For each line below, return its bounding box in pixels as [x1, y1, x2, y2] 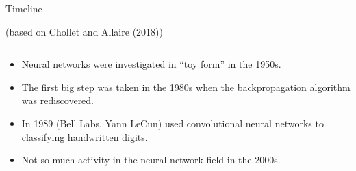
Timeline [5, 1, 42, 15]
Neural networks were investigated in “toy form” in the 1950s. [21, 57, 281, 71]
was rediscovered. [21, 93, 94, 107]
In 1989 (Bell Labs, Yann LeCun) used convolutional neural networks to [21, 116, 324, 130]
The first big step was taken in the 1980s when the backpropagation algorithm [21, 79, 351, 94]
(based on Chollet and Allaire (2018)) [5, 24, 163, 38]
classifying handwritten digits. [21, 129, 148, 144]
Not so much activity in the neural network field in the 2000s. [21, 153, 281, 167]
